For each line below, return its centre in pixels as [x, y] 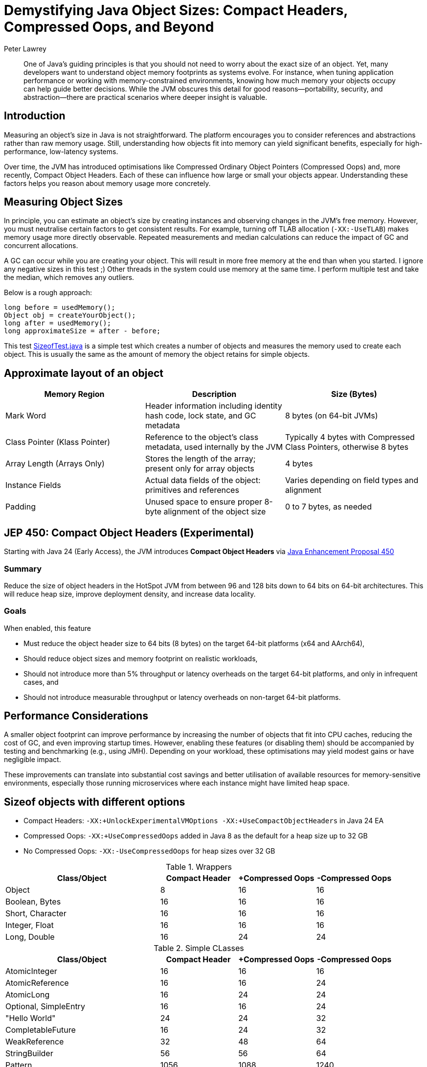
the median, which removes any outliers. [69, 278]
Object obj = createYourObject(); [70, 315]
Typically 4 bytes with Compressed [350, 437]
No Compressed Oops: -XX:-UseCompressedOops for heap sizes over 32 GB [149, 851]
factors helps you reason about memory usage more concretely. [107, 183]
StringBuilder [29, 1054]
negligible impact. [33, 760]
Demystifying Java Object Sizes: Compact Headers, [176, 10]
